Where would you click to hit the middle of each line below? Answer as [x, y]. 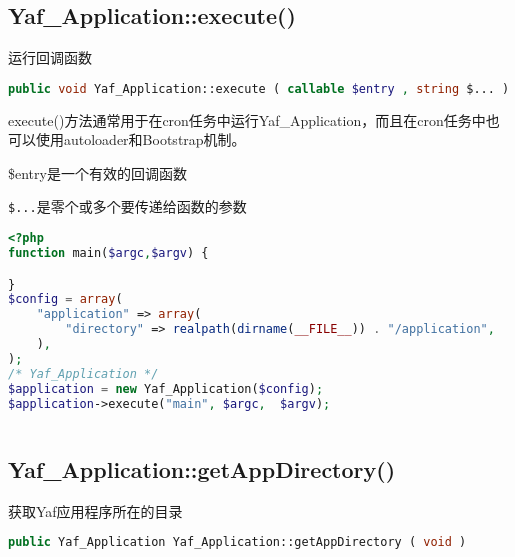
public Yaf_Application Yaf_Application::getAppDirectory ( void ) [237, 542]
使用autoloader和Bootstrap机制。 [140, 139]
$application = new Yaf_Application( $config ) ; [166, 388]
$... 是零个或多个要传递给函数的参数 [127, 206]
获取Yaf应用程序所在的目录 [95, 510]
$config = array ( [65, 299]
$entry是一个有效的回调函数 [97, 172]
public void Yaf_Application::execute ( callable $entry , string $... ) [259, 88]
